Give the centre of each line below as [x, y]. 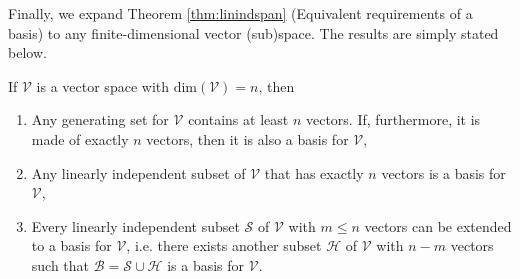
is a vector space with [102, 85]
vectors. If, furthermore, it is [393, 119]
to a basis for [71, 245]
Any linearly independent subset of [138, 172]
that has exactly [314, 172]
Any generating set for [100, 119]
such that [60, 264]
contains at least [238, 119]
